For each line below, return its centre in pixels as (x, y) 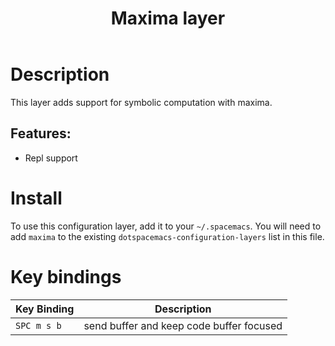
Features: (41, 133)
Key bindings (66, 276)
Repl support (51, 158)
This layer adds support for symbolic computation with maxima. (141, 102)
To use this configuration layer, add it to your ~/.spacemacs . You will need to (166, 226)
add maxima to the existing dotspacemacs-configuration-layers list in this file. (167, 236)
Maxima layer (168, 18)
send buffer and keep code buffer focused (183, 325)
